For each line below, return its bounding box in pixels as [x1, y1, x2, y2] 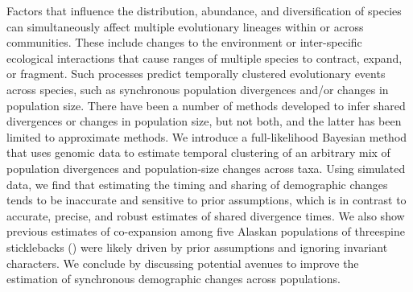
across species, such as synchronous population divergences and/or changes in [6, 80, 389, 97]
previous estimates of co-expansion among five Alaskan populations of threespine [6, 223, 405, 240]
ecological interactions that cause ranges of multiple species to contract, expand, [6, 49, 403, 66]
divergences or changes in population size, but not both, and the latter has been [6, 113, 402, 130]
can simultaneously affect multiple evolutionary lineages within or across [6, 18, 364, 35]
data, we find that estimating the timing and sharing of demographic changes [6, 175, 388, 192]
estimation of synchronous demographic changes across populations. [6, 270, 341, 287]
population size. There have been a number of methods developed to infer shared [6, 97, 406, 113]
